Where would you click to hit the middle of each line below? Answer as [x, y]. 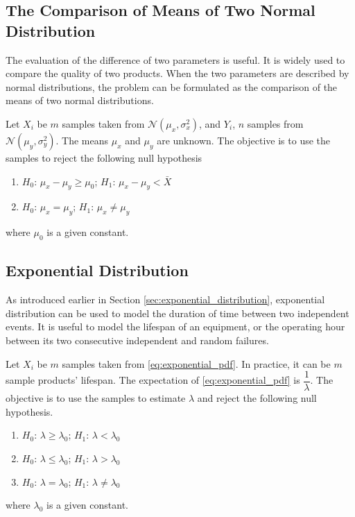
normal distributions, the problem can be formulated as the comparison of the [172, 86]
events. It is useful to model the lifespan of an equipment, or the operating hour [175, 327]
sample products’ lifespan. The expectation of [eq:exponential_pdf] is [153, 380]
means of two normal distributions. [80, 100]
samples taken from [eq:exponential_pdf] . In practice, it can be [196, 363]
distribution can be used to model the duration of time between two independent [177, 313]
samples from [275, 123]
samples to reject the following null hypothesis [104, 157]
